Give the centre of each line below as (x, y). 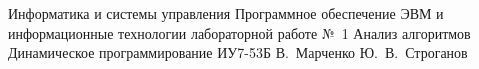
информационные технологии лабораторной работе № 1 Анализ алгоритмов (239, 32)
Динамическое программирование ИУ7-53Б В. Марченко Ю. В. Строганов (238, 52)
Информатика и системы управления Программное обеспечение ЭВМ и (226, 13)
